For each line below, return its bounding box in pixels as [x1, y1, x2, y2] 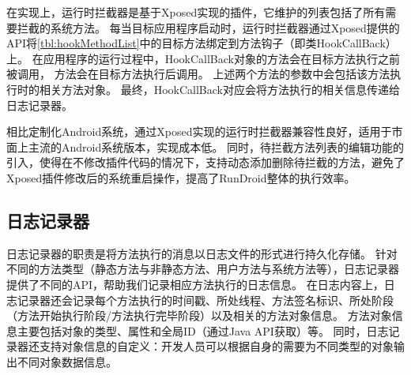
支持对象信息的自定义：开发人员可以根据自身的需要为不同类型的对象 [39, 338, 394, 354]
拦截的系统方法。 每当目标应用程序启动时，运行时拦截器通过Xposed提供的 [17, 19, 400, 36]
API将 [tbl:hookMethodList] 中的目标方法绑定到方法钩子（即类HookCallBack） [6, 35, 397, 51]
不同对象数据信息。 [17, 353, 117, 369]
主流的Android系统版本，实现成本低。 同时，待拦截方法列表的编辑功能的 [28, 138, 404, 155]
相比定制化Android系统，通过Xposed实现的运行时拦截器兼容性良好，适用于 [6, 123, 392, 140]
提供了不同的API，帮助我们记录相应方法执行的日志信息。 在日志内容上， [6, 276, 384, 292]
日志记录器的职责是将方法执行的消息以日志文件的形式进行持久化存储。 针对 [6, 245, 398, 261]
